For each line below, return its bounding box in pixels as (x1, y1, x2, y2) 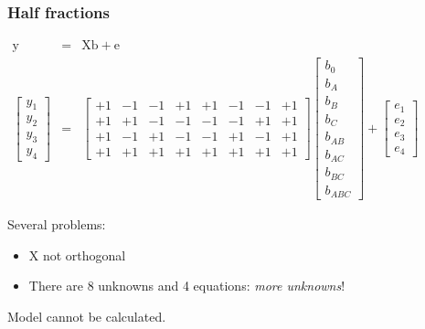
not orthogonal (42, 245, 126, 264)
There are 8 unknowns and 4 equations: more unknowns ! (28, 276, 345, 295)
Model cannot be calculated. (7, 306, 166, 325)
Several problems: (7, 215, 106, 234)
